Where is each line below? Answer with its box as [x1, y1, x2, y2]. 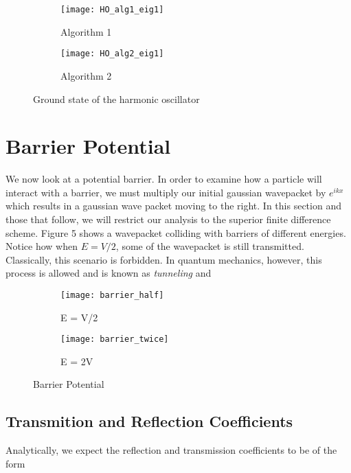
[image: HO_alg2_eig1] [60, 49, 164, 59]
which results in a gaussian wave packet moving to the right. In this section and [5, 198, 341, 213]
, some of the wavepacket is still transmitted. [115, 239, 304, 253]
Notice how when [5, 239, 78, 253]
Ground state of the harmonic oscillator [33, 91, 200, 106]
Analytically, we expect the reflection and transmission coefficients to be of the [5, 443, 337, 457]
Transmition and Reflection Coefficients [5, 411, 293, 432]
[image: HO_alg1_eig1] [60, 5, 164, 14]
